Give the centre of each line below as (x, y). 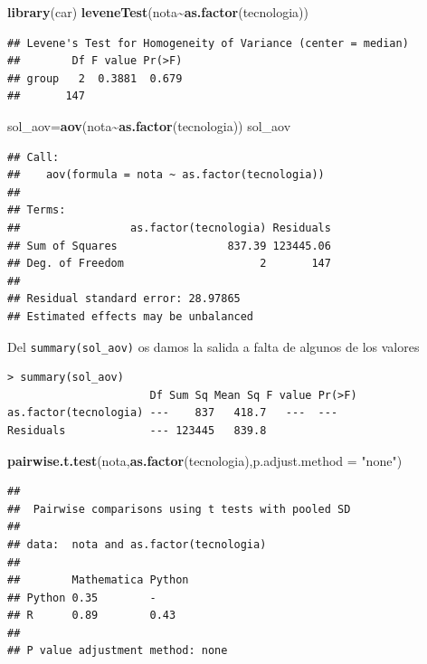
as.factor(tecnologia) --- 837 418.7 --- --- (173, 413)
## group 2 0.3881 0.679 (95, 78)
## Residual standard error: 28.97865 (124, 299)
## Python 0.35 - (82, 598)
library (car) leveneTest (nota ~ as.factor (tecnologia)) (158, 12)
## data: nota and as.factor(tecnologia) (137, 544)
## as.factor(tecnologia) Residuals (169, 228)
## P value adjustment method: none (118, 651)
